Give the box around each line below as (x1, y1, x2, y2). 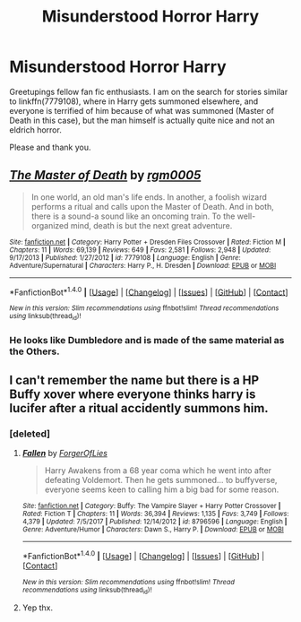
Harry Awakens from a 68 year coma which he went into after (44, 465, 271, 476)
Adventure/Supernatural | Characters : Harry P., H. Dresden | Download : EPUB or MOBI (9, 261, 277, 270)
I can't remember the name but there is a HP (9, 373, 260, 388)
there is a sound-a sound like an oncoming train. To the (30, 211, 236, 221)
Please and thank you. (9, 142, 91, 152)
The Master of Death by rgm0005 (9, 168, 202, 183)
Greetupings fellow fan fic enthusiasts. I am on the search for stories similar (9, 86, 288, 97)
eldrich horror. (9, 124, 63, 135)
